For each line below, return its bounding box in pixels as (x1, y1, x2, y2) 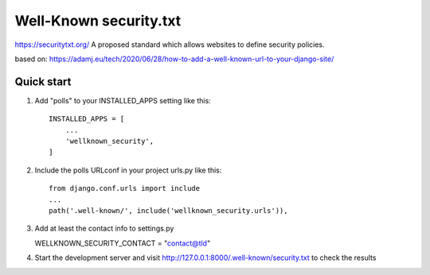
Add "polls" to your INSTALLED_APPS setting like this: (34, 95, 211, 105)
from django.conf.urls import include (49, 184, 201, 193)
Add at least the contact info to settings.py (34, 223, 174, 234)
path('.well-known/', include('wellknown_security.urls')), (49, 206, 288, 215)
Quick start (14, 75, 72, 88)
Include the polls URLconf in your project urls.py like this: (34, 165, 222, 175)
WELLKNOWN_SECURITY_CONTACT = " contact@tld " (34, 238, 211, 248)
